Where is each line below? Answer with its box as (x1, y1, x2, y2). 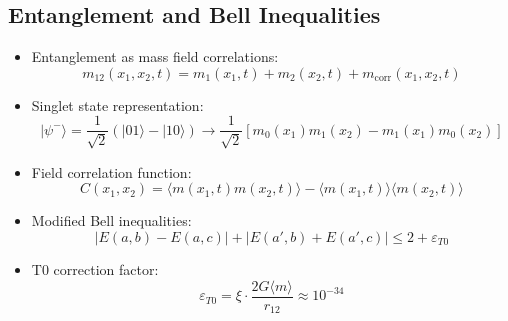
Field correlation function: (31, 161, 192, 182)
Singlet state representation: (31, 94, 204, 115)
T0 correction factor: (31, 259, 159, 280)
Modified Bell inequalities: (31, 210, 192, 231)
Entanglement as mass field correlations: (31, 46, 279, 67)
